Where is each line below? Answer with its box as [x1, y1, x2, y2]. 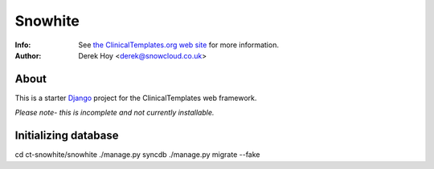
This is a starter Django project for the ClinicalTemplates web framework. [14, 93, 257, 103]
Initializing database [14, 129, 119, 143]
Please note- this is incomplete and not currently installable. [14, 108, 215, 118]
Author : [14, 50, 42, 60]
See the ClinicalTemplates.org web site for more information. [78, 40, 279, 50]
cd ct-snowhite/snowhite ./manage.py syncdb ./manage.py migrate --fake [14, 150, 260, 159]
